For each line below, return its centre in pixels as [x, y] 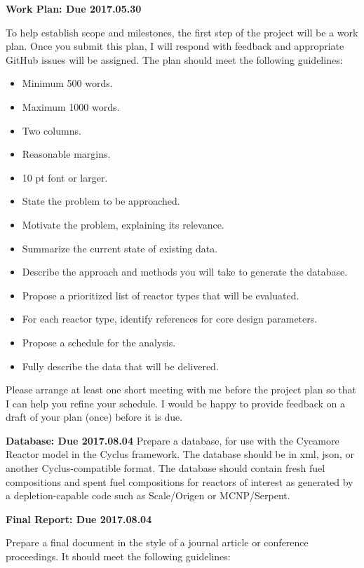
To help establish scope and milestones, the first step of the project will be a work [182, 32]
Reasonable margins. [66, 154]
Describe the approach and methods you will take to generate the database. [185, 272]
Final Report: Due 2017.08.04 [79, 519]
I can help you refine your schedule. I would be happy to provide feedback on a [175, 403]
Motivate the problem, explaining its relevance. [123, 224]
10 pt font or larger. [65, 177]
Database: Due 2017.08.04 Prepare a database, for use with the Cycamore [173, 440]
